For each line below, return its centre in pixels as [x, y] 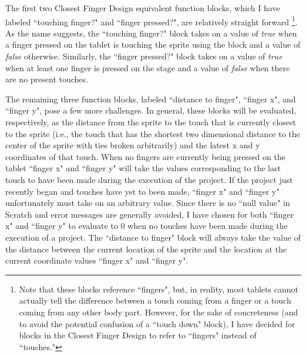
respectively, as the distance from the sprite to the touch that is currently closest [151, 122]
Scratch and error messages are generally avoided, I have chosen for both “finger [149, 214]
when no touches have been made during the [208, 226]
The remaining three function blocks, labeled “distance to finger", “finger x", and [151, 99]
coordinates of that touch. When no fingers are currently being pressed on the [145, 156]
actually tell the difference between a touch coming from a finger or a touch [155, 300]
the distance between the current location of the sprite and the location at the [146, 249]
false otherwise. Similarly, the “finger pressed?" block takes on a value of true [144, 56]
